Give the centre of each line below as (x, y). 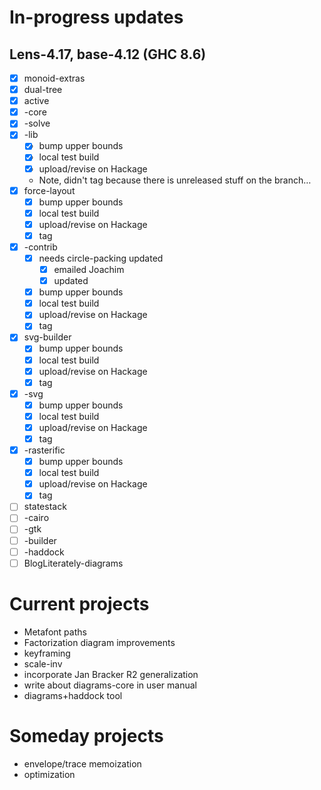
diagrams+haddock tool (73, 695)
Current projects (79, 603)
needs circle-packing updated (101, 258)
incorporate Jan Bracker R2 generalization (111, 674)
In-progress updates (96, 17)
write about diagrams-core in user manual (110, 685)
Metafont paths (55, 632)
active (36, 101)
